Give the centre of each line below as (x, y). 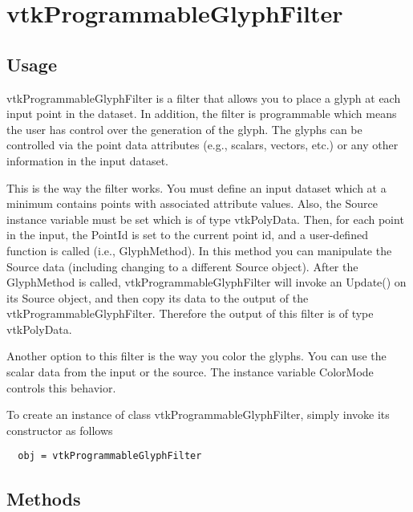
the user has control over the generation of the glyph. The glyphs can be (184, 129)
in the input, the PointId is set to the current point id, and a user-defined (187, 235)
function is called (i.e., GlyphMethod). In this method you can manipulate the (199, 250)
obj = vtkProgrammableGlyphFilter (110, 456)
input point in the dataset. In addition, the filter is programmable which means (202, 114)
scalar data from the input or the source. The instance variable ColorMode (190, 372)
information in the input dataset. (87, 160)
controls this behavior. (61, 387)
